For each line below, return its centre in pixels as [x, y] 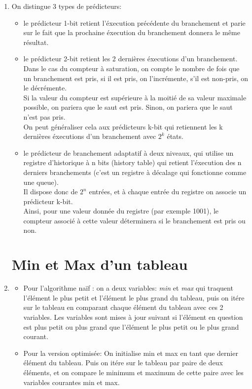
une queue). [41, 182]
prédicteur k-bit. [48, 201]
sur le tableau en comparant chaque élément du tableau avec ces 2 [123, 307]
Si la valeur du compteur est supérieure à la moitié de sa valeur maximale [135, 97]
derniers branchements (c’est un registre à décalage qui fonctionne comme [135, 172]
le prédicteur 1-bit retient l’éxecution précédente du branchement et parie [134, 22]
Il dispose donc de [51, 192]
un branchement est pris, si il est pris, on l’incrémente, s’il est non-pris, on [136, 78]
